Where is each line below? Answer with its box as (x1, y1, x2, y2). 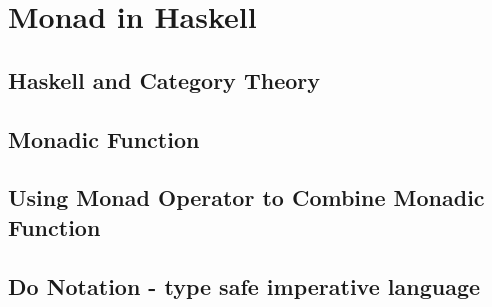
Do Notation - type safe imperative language (8, 270, 481, 301)
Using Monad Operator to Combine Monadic (8, 182, 485, 213)
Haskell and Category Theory (8, 64, 320, 95)
